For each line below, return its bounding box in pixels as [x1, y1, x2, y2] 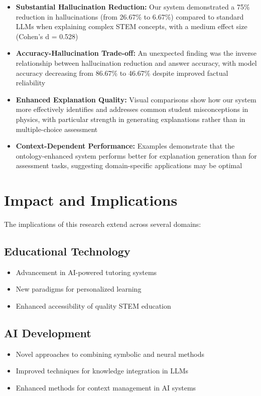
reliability [16, 77, 46, 88]
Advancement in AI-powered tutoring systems [16, 267, 157, 277]
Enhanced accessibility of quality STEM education [16, 301, 171, 311]
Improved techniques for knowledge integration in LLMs [16, 365, 189, 376]
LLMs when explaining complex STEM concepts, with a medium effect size [16, 21, 247, 32]
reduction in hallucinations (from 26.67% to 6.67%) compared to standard [16, 11, 244, 22]
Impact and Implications [4, 190, 178, 210]
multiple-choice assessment [16, 123, 98, 134]
